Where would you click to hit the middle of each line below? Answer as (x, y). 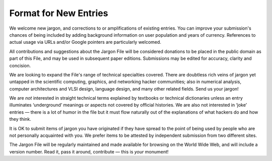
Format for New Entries (59, 13)
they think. (20, 119)
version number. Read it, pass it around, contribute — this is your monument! (89, 151)
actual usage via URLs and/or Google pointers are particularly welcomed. (85, 42)
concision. (20, 65)
